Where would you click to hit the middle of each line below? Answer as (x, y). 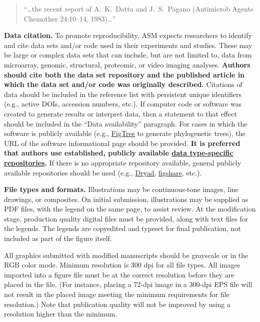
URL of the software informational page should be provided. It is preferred (122, 143)
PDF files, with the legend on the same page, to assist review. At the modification (130, 209)
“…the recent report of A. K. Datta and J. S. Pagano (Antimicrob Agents (138, 8)
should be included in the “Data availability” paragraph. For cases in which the (126, 123)
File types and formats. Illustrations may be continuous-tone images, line (121, 189)
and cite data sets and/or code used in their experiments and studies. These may (128, 45)
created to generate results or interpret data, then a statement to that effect (120, 113)
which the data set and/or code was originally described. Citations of (123, 84)
